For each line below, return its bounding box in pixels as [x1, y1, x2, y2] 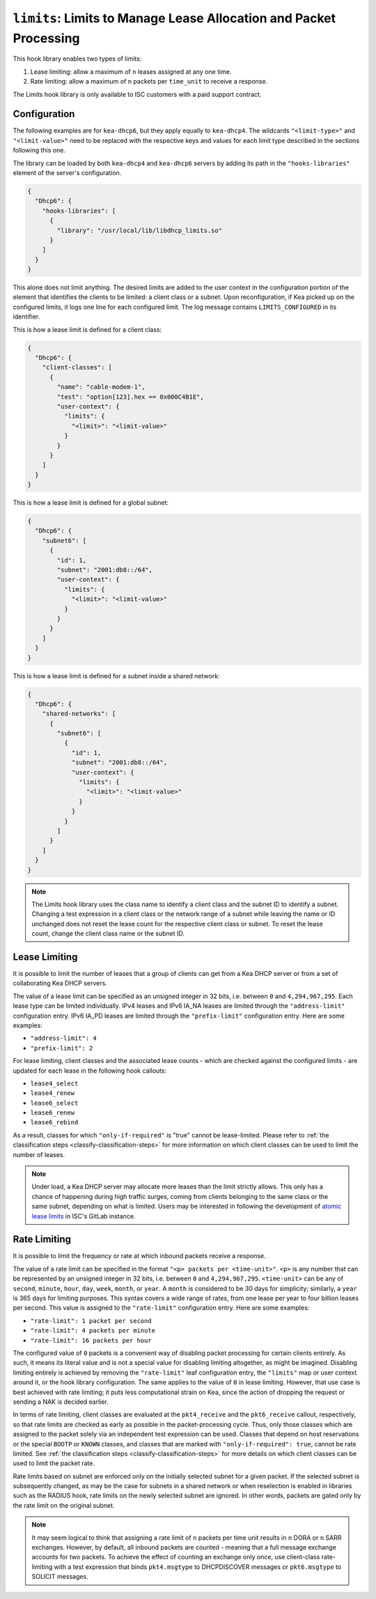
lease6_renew [30, 1109, 75, 1117]
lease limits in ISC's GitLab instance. [31, 1211, 136, 1220]
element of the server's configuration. [13, 168, 122, 177]
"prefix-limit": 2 [30, 1044, 93, 1052]
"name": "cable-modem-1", [56, 383, 146, 391]
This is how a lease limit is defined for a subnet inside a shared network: [13, 671, 220, 680]
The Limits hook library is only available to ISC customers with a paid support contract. [13, 90, 262, 98]
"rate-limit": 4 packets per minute [30, 1326, 156, 1335]
